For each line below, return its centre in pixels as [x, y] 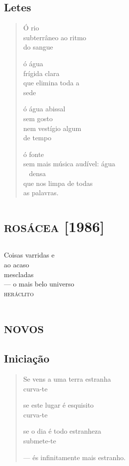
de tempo [37, 138]
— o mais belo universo [39, 284]
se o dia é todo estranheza [62, 431]
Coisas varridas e [29, 255]
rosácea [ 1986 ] [54, 226]
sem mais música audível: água [69, 164]
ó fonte [33, 154]
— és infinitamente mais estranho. [74, 457]
